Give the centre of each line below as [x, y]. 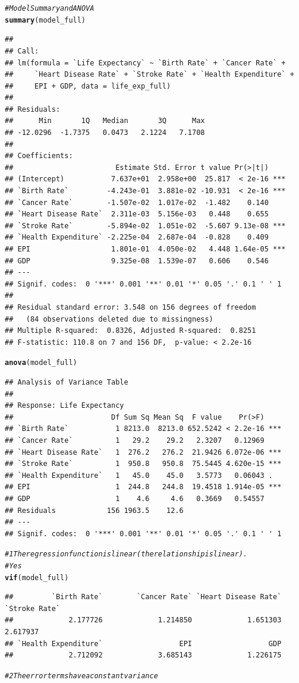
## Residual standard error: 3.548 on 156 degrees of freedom [130, 307]
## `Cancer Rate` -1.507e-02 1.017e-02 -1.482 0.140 [137, 202]
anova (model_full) [41, 363]
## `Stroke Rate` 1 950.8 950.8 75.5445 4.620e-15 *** [143, 464]
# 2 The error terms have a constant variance [81, 676]
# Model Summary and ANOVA [50, 8]
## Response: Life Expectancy [64, 406]
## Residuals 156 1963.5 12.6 [94, 510]
